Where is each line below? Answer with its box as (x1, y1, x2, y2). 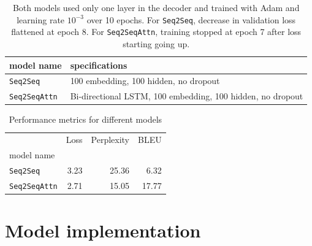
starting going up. (123, 37, 190, 50)
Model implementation (5, 218, 201, 243)
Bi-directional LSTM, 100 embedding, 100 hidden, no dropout (70, 90, 303, 102)
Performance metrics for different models (9, 113, 162, 126)
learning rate (17, 13, 65, 26)
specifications (70, 58, 127, 71)
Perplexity (91, 133, 130, 146)
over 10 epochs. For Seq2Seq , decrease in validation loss (86, 13, 296, 26)
